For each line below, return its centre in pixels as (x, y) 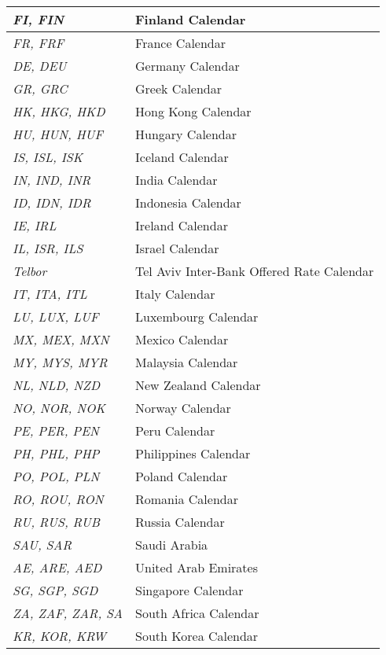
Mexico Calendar (182, 339)
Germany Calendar (187, 66)
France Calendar (181, 43)
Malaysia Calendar (187, 362)
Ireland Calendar (182, 225)
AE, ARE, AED (57, 567)
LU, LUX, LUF (56, 316)
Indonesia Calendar (188, 202)
